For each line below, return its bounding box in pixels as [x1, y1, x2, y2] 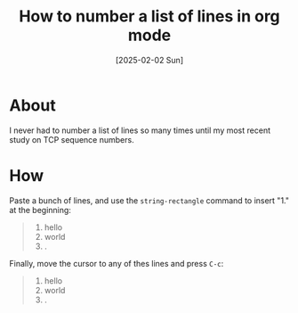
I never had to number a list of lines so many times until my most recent [9, 125, 271, 136]
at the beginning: [9, 204, 71, 215]
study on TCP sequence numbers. [9, 134, 135, 144]
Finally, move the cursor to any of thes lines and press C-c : [9, 258, 224, 268]
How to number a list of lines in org [19, 6, 280, 27]
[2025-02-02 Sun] [115, 54, 184, 65]
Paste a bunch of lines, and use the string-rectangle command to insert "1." [9, 194, 289, 206]
